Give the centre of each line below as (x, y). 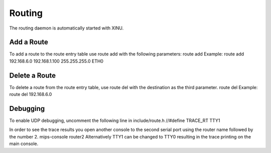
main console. (24, 144)
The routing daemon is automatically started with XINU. (66, 28)
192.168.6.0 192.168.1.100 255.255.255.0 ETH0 (56, 61)
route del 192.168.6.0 (31, 94)
